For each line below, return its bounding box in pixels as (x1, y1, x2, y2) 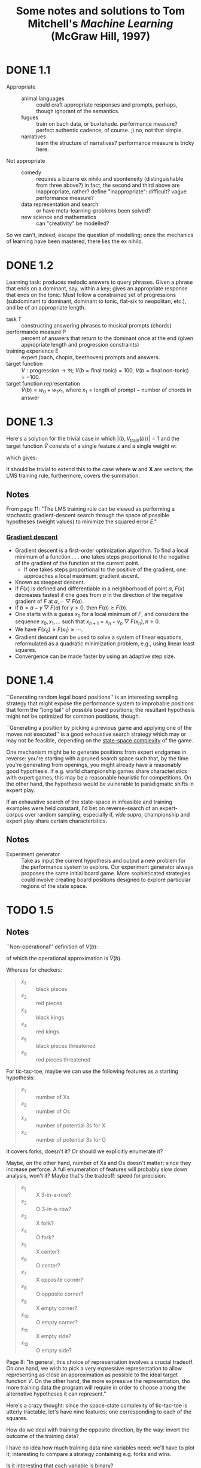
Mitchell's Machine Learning (28, 17, 173, 31)
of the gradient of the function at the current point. (14, 559, 140, 566)
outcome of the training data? (6, 1433, 80, 1440)
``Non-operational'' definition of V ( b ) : (6, 943, 98, 950)
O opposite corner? (35, 1290, 84, 1297)
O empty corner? (35, 1318, 78, 1326)
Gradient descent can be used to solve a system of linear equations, (14, 633, 184, 641)
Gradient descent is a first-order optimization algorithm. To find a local (14, 547, 188, 554)
